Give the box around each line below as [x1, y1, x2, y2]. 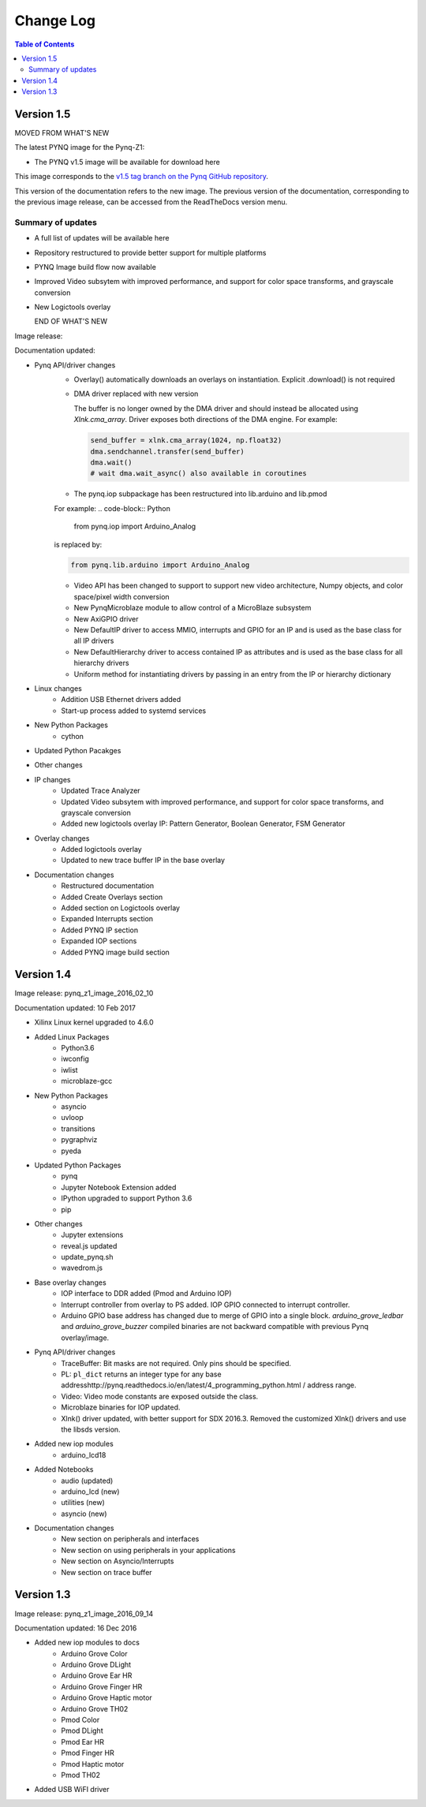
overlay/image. [61, 1333, 110, 1342]
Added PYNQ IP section [61, 925, 138, 935]
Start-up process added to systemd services [61, 706, 207, 715]
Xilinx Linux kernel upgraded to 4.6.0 [34, 1017, 154, 1027]
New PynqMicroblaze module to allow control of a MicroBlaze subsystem [73, 603, 312, 613]
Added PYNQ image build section [61, 947, 170, 957]
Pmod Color [61, 1716, 100, 1725]
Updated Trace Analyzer [61, 786, 141, 796]
